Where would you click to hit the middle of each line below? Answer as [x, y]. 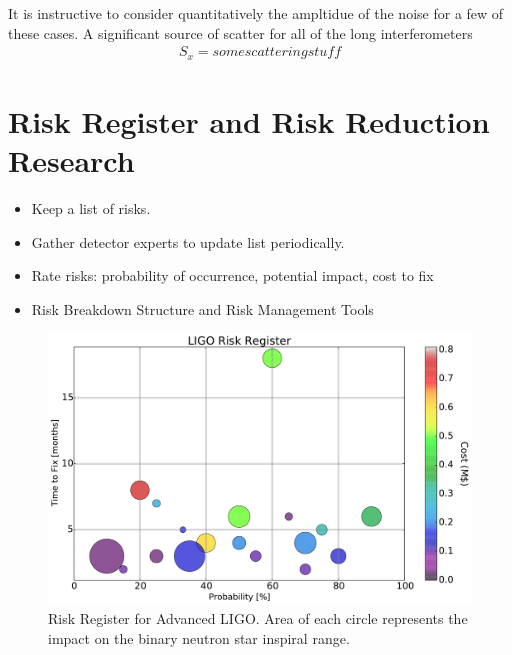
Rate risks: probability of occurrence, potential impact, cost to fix [232, 275]
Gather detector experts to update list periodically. [188, 241]
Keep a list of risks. [91, 207]
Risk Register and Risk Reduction [249, 120]
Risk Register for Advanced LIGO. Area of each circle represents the [258, 618]
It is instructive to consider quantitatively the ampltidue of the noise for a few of [256, 13]
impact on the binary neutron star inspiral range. [199, 637]
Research [71, 160]
